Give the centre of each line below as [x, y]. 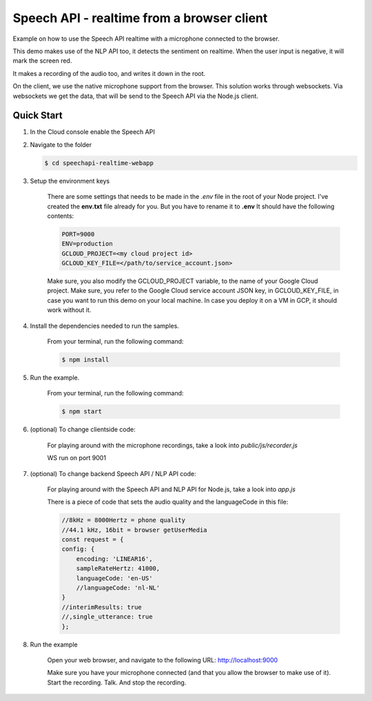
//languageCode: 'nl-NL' [118, 588]
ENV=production [87, 244]
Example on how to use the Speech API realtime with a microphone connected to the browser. [146, 39]
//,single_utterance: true [107, 617]
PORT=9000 [78, 234]
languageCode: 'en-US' [114, 578]
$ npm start [82, 412]
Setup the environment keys [70, 181]
